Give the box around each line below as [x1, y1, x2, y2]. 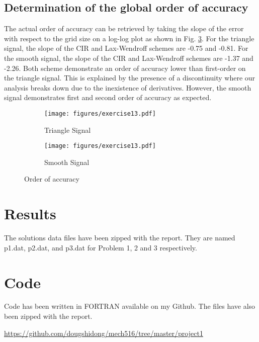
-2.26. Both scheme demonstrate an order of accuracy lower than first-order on [4, 62, 246, 73]
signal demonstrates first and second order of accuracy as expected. [4, 92, 212, 103]
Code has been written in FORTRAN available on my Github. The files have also [4, 301, 255, 311]
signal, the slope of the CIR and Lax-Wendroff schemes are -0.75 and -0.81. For [4, 43, 248, 53]
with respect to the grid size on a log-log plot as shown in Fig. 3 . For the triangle [4, 33, 254, 43]
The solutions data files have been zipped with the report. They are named [4, 232, 235, 243]
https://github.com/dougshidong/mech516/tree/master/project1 [4, 327, 203, 338]
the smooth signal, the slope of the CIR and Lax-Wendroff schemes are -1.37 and [4, 52, 253, 63]
